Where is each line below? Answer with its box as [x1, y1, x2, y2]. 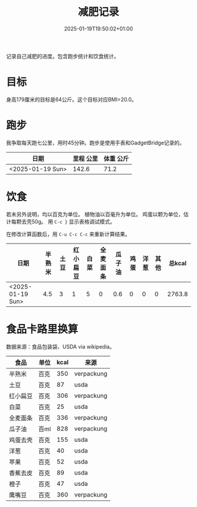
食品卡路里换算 [6, 322, 79, 336]
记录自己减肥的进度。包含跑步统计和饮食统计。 [6, 52, 119, 59]
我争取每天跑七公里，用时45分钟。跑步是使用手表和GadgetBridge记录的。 [6, 139, 185, 146]
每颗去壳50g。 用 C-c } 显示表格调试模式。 [11, 218, 116, 225]
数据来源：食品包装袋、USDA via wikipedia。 [6, 343, 116, 350]
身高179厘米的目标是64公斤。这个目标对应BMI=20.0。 [6, 96, 137, 103]
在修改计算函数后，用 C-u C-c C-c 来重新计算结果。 [6, 230, 131, 238]
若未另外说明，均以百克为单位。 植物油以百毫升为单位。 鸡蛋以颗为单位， [6, 211, 184, 218]
